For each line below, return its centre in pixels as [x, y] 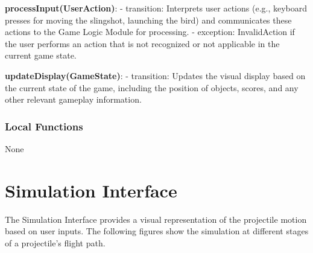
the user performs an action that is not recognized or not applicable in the [142, 43]
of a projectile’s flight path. [55, 242]
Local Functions [44, 126]
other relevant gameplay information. [73, 99]
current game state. [41, 55]
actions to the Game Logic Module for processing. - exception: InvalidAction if [150, 32]
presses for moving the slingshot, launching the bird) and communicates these [148, 20]
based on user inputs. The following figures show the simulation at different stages [157, 231]
